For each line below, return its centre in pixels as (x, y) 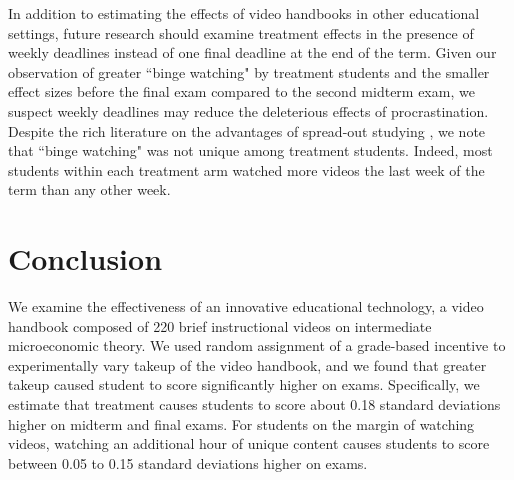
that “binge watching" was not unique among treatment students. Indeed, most (250, 150)
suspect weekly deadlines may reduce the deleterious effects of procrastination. (248, 110)
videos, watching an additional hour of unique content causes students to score (249, 443)
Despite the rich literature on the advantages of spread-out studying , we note (247, 130)
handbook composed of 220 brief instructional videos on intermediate (220, 325)
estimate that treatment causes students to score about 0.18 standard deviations (254, 404)
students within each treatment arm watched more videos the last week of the (246, 169)
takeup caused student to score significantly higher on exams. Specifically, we (244, 384)
